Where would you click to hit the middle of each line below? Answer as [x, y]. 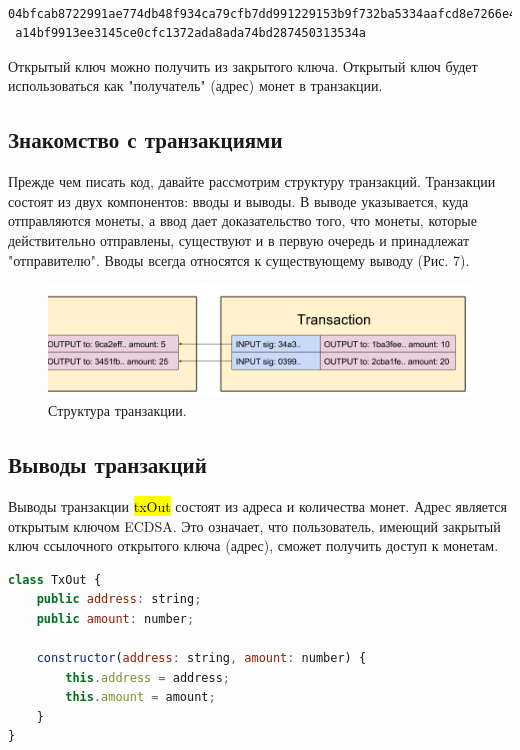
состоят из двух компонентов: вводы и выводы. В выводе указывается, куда [238, 200]
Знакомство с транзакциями [145, 139]
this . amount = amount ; [140, 697]
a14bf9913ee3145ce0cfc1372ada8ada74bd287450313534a [190, 33]
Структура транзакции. [117, 410]
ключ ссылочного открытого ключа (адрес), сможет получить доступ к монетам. [253, 545]
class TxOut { [55, 579]
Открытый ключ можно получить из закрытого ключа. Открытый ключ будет [243, 65]
